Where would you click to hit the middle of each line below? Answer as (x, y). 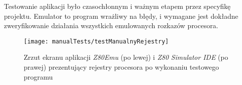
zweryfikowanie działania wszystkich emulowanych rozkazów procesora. (111, 25)
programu (38, 76)
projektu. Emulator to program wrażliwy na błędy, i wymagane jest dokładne (121, 16)
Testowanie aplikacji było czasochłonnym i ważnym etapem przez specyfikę (117, 6)
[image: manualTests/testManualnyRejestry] (96, 41)
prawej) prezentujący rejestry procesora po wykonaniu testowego (121, 67)
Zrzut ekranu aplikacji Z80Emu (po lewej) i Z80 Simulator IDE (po (126, 57)
